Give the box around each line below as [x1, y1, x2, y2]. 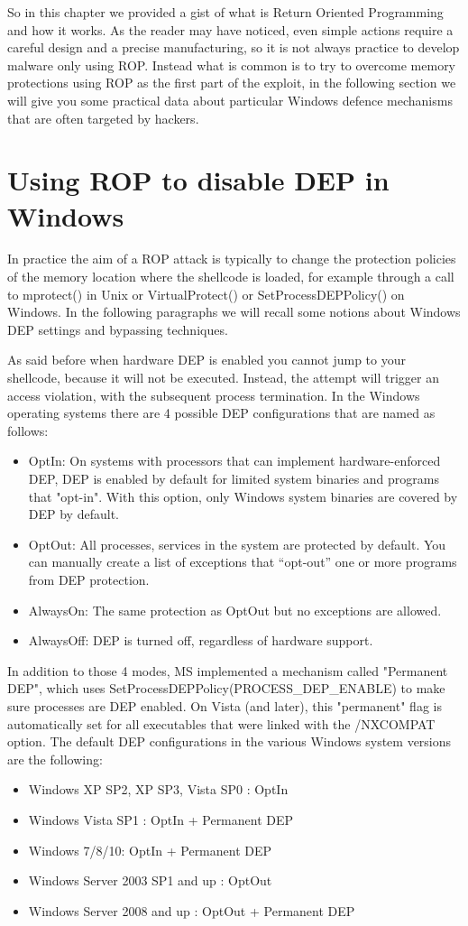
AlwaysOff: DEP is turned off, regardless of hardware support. [28, 631, 373, 650]
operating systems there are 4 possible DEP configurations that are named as [7, 403, 436, 422]
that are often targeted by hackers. [7, 108, 199, 127]
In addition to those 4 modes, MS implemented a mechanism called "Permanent [7, 661, 448, 680]
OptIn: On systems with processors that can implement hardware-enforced [28, 451, 441, 470]
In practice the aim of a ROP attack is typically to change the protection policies [7, 249, 456, 268]
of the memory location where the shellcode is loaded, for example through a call [7, 267, 454, 286]
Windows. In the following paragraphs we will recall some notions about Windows [7, 302, 461, 321]
